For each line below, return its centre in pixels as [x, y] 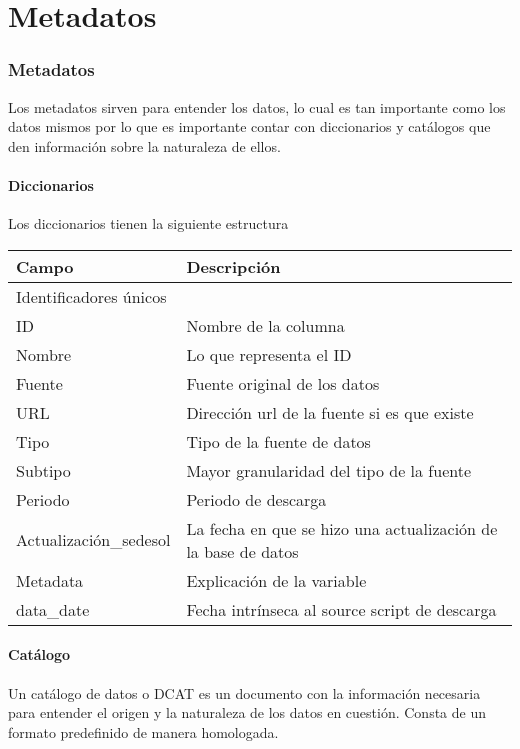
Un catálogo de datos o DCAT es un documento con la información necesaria [244, 692]
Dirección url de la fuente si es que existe [330, 412]
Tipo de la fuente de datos [278, 441]
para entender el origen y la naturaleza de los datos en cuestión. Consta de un [247, 712]
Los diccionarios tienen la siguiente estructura [148, 223]
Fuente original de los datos [283, 383]
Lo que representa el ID [269, 354]
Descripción [233, 266]
